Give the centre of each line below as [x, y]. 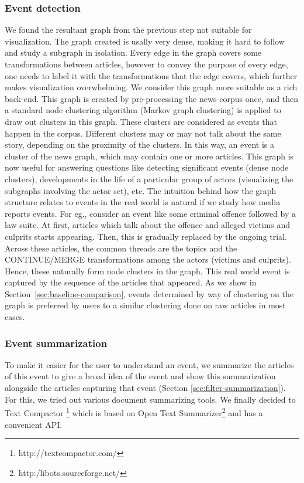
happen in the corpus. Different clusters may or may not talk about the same [143, 133]
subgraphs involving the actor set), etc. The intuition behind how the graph [141, 190]
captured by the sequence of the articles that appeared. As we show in [131, 282]
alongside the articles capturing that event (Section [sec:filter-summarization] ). [145, 388]
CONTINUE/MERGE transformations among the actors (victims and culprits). [148, 259]
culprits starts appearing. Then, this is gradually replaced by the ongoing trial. [146, 236]
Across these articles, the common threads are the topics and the [121, 248]
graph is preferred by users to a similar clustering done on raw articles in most [145, 305]
